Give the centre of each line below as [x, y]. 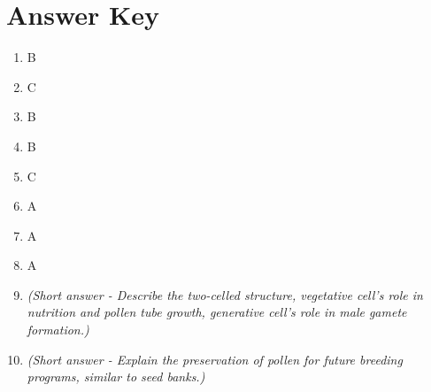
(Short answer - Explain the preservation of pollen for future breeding [215, 359]
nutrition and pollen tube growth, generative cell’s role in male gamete [217, 312]
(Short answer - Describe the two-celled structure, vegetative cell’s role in [225, 294]
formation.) [58, 330]
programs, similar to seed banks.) [116, 377]
